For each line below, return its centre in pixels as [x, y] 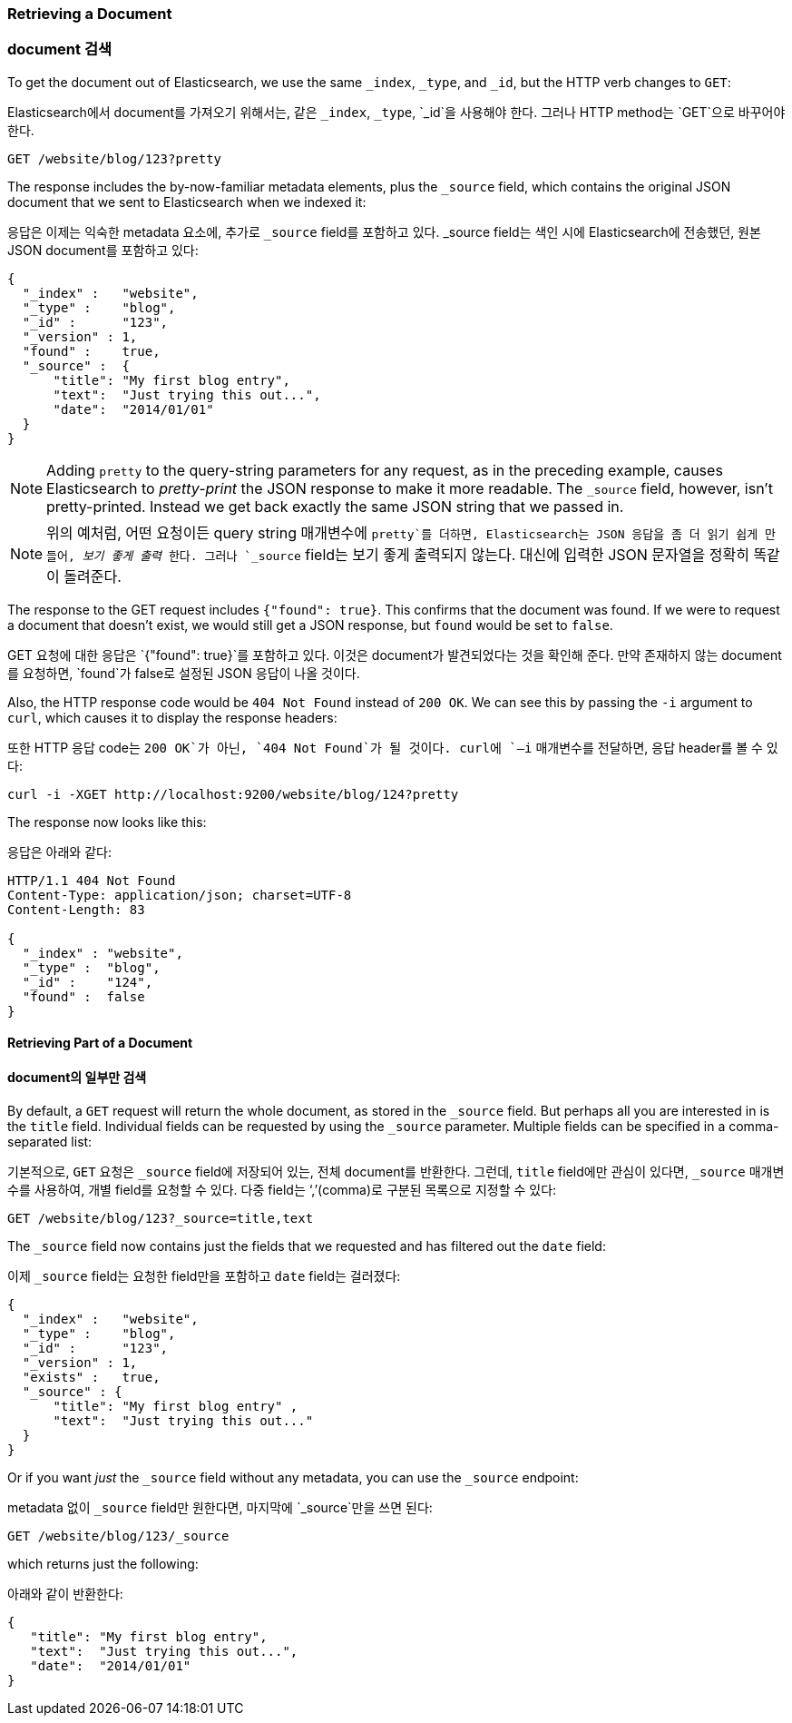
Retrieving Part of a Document [100, 1043]
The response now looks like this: [107, 822]
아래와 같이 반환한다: [65, 1593]
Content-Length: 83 [76, 909]
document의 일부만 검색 [77, 1077]
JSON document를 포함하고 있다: [103, 250]
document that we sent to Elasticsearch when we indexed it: [187, 202]
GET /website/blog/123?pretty [115, 158]
